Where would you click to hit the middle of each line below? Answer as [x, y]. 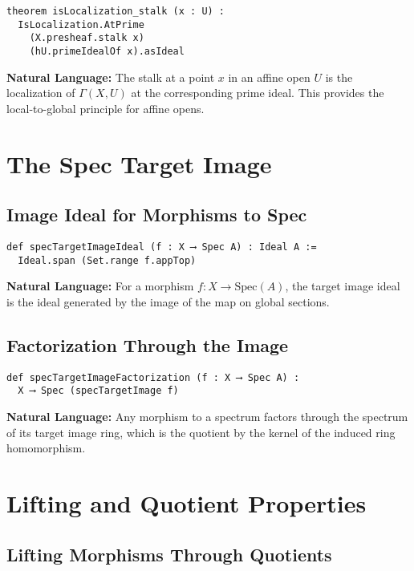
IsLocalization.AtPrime [81, 24]
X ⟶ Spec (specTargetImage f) [98, 391]
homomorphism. [46, 448]
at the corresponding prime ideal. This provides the [258, 93]
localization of [41, 93]
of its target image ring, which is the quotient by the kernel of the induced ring [201, 432]
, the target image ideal [343, 286]
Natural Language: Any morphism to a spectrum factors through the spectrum [207, 416]
